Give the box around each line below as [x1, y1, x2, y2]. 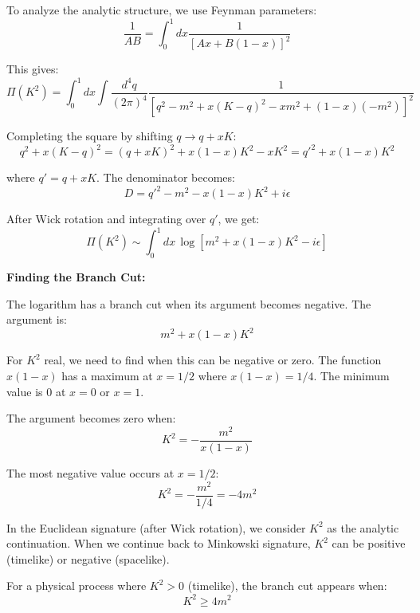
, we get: [218, 210, 260, 227]
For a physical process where [6, 577, 147, 594]
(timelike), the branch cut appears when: [187, 577, 387, 594]
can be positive [332, 535, 406, 552]
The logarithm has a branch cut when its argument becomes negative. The [6, 295, 371, 312]
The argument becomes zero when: [6, 410, 176, 426]
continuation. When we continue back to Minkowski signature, [6, 535, 311, 552]
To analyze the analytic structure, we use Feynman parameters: [6, 2, 317, 18]
